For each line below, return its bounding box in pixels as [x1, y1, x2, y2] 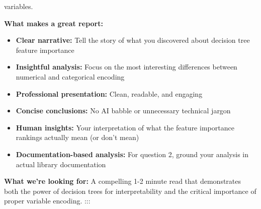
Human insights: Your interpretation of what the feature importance [16, 122, 234, 132]
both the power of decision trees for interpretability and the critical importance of [4, 185, 256, 196]
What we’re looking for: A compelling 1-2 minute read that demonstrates [4, 176, 241, 186]
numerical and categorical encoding [16, 71, 125, 82]
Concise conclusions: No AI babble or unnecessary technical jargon [16, 105, 231, 116]
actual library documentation [16, 159, 106, 169]
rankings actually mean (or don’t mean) [16, 132, 139, 143]
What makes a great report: [4, 18, 103, 28]
